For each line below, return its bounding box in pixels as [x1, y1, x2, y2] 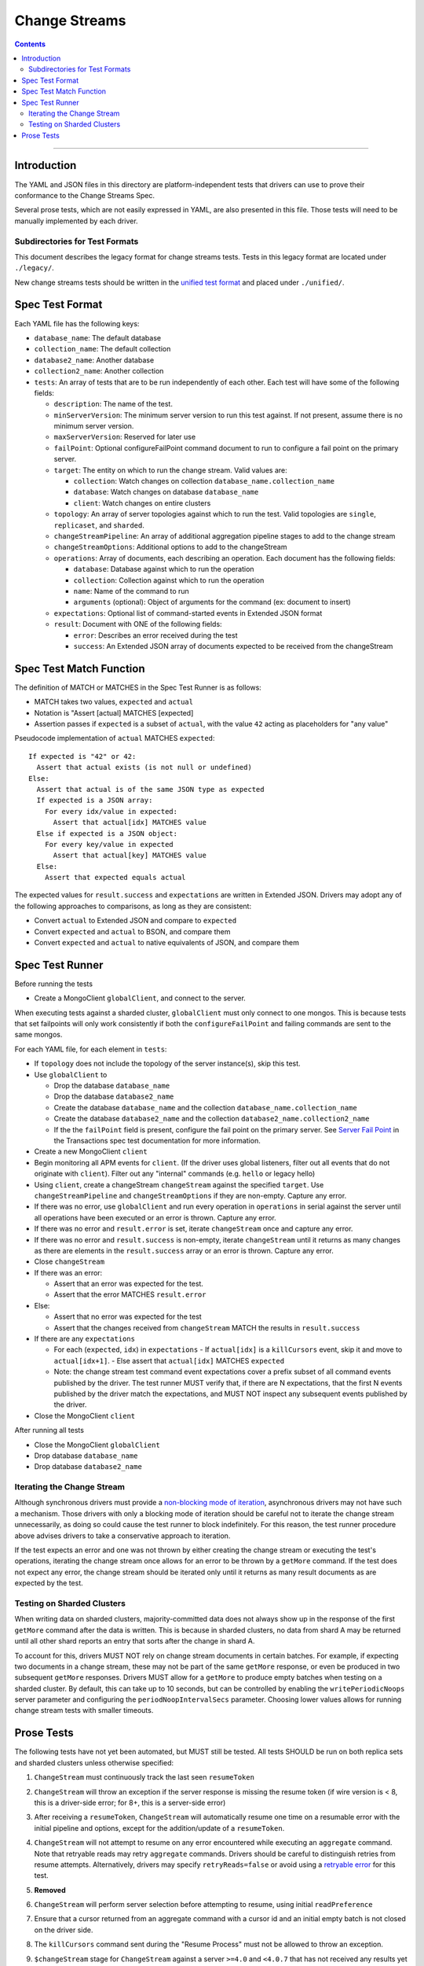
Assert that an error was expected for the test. [53, 1279, 204, 1289]
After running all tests [14, 1426, 84, 1435]
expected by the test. [14, 1578, 84, 1588]
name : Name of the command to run [73, 586, 190, 595]
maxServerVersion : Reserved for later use [53, 433, 196, 442]
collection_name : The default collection [34, 344, 171, 354]
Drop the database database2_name [53, 1092, 174, 1101]
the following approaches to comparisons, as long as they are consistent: [14, 901, 251, 911]
